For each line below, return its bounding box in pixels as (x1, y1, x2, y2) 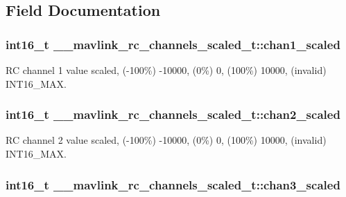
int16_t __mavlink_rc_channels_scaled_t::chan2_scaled (6, 106, 340, 123)
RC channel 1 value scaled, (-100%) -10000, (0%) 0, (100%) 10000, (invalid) (6, 63, 327, 77)
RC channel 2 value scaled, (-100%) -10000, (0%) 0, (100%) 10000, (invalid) (6, 133, 327, 147)
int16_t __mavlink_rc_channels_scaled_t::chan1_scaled (6, 35, 340, 53)
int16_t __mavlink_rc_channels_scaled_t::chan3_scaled (6, 176, 340, 193)
